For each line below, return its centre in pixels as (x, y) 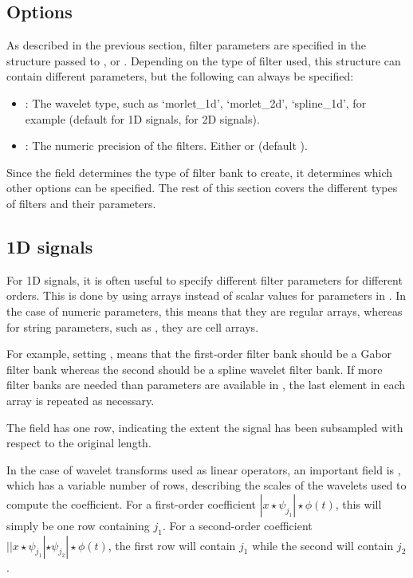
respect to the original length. (79, 443)
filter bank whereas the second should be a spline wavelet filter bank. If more (195, 369)
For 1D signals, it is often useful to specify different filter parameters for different (205, 279)
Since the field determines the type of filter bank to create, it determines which (200, 172)
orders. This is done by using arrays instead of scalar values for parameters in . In (206, 295)
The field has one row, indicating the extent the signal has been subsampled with (205, 427)
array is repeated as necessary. (81, 400)
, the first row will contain (172, 545)
